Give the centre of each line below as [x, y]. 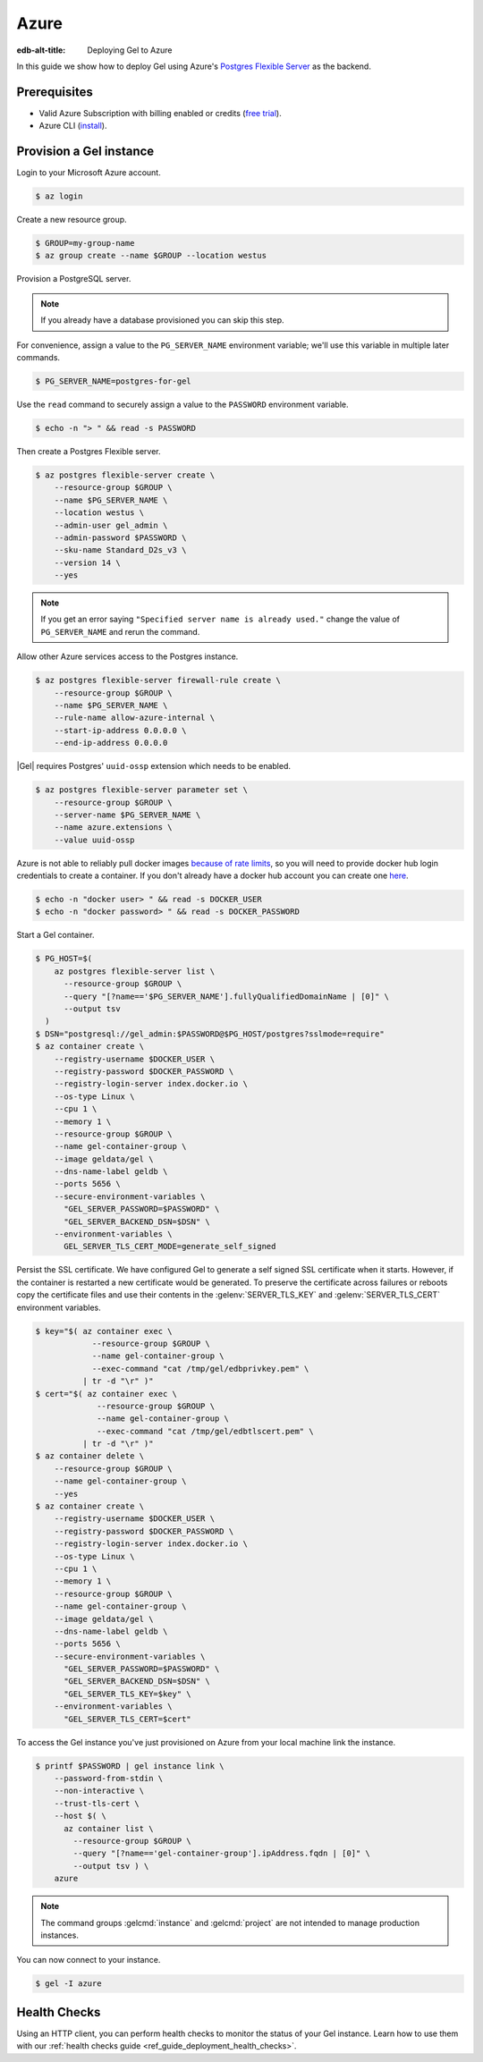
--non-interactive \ [99, 1791]
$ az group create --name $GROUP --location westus [151, 256]
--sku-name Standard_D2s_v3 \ [120, 550]
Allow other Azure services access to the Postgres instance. [127, 656]
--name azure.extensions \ [114, 828]
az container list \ [109, 1828]
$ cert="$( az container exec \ [106, 1394]
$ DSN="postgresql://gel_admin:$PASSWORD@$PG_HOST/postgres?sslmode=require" [210, 1034]
